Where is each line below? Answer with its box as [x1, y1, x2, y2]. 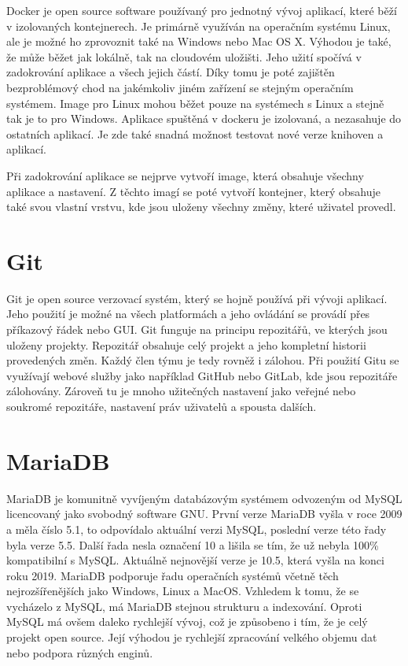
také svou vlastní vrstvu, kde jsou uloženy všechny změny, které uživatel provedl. [6, 198, 396, 215]
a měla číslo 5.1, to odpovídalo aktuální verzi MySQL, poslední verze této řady [6, 520, 387, 537]
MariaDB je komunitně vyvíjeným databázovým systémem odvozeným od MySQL [6, 490, 402, 506]
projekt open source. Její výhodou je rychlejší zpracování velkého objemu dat [6, 629, 377, 646]
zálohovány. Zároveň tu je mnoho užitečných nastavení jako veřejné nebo [6, 383, 356, 399]
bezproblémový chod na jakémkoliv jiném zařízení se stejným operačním [6, 79, 354, 95]
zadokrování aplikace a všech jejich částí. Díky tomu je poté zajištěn [6, 64, 335, 80]
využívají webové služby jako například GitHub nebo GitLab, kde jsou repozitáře [6, 367, 398, 383]
